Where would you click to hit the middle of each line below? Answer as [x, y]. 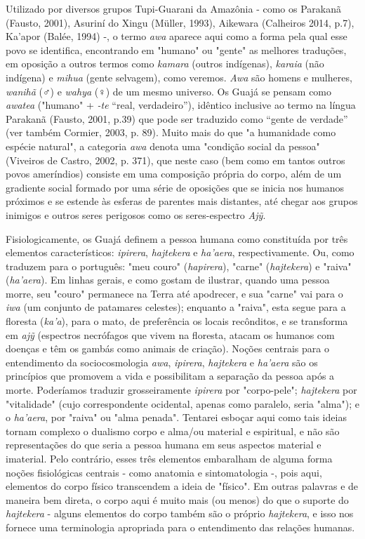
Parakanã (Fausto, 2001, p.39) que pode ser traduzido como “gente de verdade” [177, 118]
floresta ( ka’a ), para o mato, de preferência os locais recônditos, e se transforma [177, 321]
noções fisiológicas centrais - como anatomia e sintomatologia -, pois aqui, [164, 472]
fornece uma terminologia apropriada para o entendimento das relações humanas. [180, 527]
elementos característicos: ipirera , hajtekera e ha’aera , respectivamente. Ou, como [180, 252]
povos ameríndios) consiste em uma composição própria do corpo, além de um [174, 174]
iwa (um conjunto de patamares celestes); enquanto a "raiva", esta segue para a [176, 307]
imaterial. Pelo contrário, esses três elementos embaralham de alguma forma [169, 458]
